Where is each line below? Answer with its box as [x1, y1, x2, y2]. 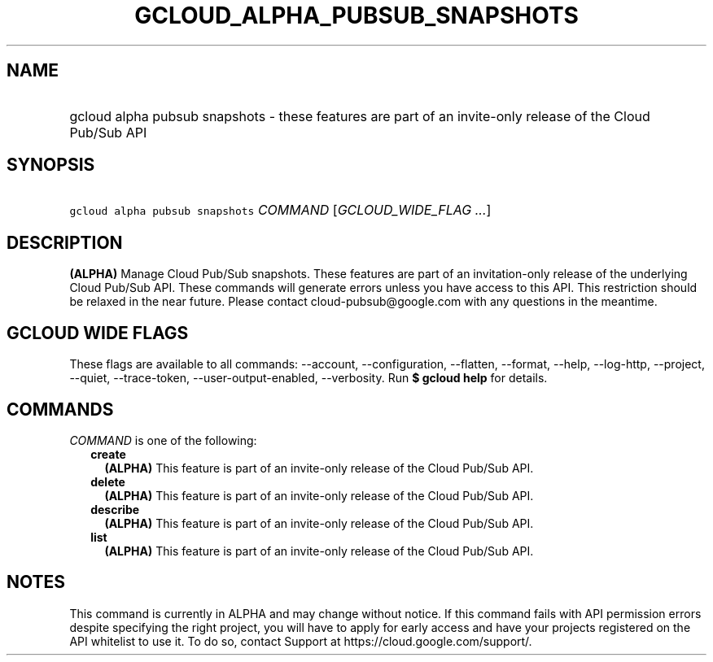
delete [90, 474, 125, 489]
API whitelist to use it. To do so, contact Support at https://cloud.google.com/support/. [69, 634, 532, 648]
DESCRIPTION [7, 232, 123, 253]
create [90, 446, 126, 461]
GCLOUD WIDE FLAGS [7, 322, 189, 343]
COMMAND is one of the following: [69, 433, 257, 447]
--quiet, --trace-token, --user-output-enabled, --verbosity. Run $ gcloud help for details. [69, 371, 548, 385]
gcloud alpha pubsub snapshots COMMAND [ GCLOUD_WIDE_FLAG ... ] [69, 202, 492, 219]
